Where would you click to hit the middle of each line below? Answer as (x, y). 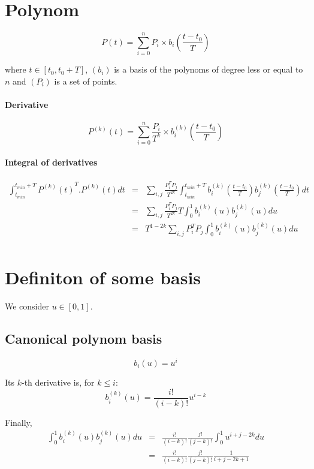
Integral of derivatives (51, 162)
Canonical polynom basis (84, 339)
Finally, (19, 422)
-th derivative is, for (58, 382)
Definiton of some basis (103, 277)
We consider (27, 306)
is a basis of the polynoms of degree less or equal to (209, 69)
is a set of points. (86, 81)
